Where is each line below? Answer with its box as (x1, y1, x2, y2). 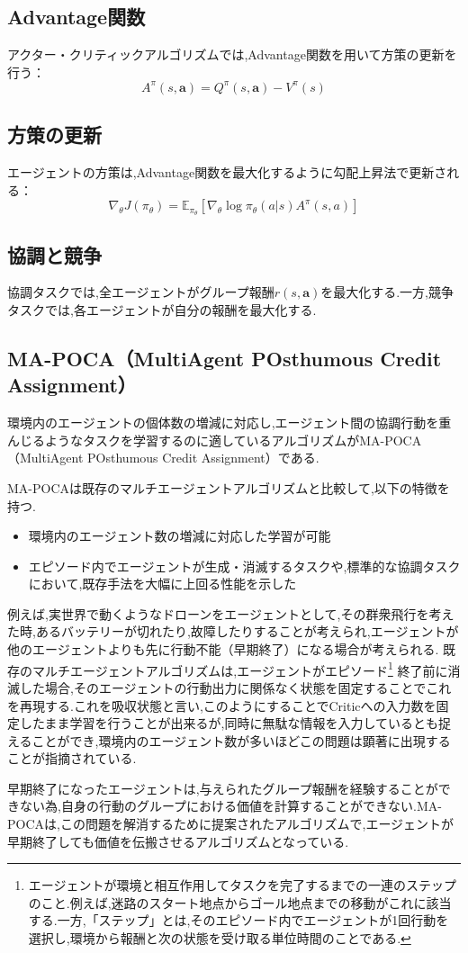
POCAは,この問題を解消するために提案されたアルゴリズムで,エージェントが (7, 814, 454, 833)
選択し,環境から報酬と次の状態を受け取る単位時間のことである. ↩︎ (28, 929, 411, 948)
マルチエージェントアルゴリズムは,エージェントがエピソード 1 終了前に (31, 658, 448, 679)
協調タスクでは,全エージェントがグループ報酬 (7, 283, 274, 301)
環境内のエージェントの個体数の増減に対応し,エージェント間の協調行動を (7, 413, 439, 432)
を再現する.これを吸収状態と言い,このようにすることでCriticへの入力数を (7, 696, 436, 715)
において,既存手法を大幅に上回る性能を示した (28, 574, 297, 593)
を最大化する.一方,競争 (320, 283, 454, 301)
